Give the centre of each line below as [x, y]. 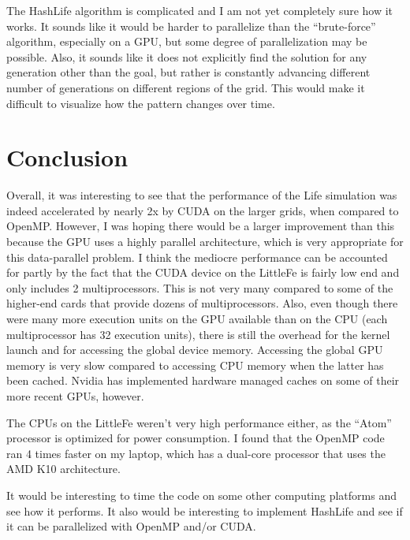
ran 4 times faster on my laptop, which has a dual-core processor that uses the [196, 453]
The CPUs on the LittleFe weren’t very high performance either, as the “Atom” [199, 422]
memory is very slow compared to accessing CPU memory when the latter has [195, 365]
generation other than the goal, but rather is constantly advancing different [188, 72]
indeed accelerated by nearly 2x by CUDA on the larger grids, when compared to [203, 210]
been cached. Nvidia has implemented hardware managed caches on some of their [203, 380]
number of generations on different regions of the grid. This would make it [186, 87]
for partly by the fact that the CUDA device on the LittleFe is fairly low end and [203, 272]
